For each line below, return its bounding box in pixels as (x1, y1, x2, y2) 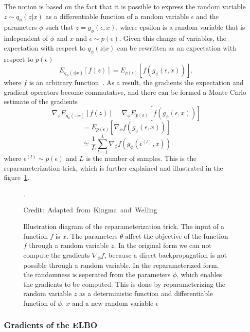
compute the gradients (23, 249, 90, 260)
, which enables (177, 269, 222, 280)
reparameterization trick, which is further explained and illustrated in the (4, 162, 223, 173)
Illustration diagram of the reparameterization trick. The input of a (23, 221, 224, 231)
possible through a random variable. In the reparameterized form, (23, 260, 219, 270)
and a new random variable (72, 298, 154, 308)
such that (45, 22, 73, 32)
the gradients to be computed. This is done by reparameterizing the (23, 279, 225, 289)
